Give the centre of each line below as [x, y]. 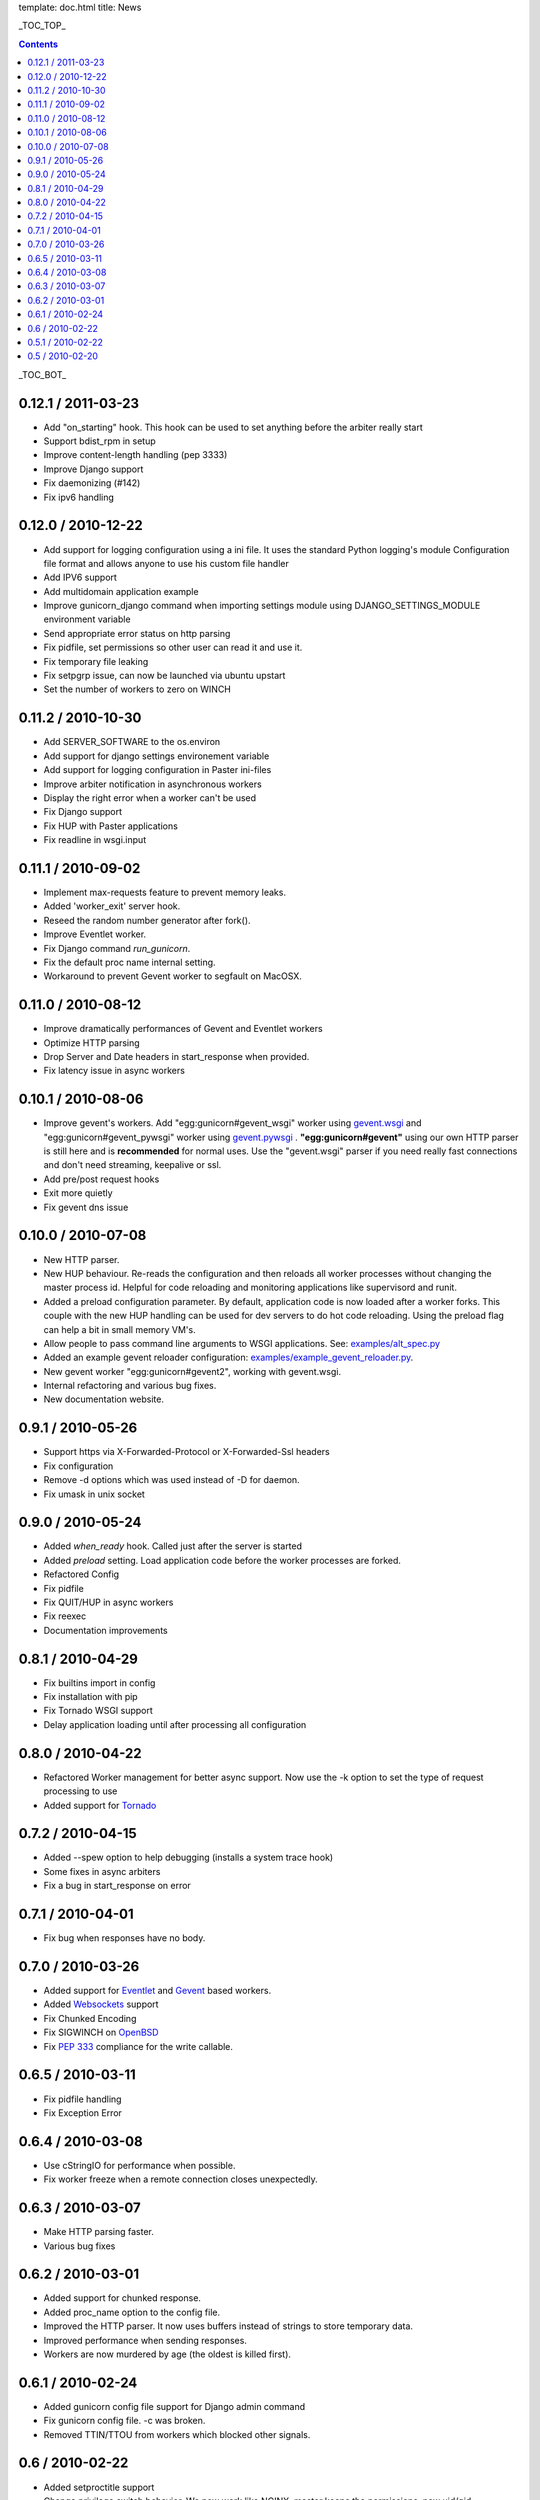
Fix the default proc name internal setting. [129, 962]
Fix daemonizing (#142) [92, 483]
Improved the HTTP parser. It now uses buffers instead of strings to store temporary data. [228, 2326]
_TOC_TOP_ [42, 26]
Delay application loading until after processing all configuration [175, 1724]
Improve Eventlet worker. [95, 934]
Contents [38, 44]
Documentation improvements [106, 1630]
